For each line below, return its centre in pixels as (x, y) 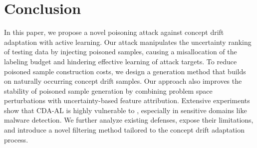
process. (16, 139)
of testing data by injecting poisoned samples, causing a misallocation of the (121, 52)
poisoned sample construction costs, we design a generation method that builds (125, 71)
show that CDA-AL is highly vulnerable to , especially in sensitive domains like (126, 110)
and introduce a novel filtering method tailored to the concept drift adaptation (125, 130)
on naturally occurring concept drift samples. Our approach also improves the (123, 81)
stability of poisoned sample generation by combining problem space (108, 90)
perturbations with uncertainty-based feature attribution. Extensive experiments (127, 100)
